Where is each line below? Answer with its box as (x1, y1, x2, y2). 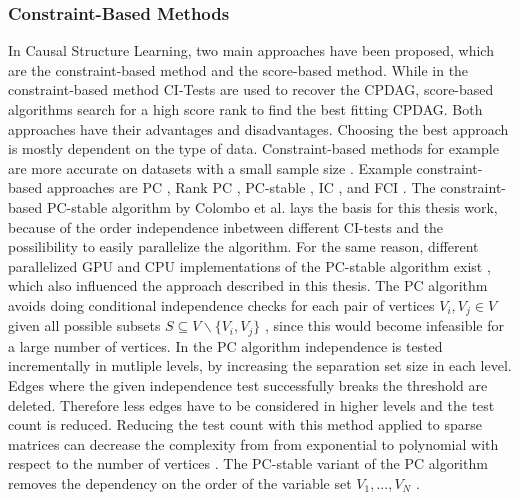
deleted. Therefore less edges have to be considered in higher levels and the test (8, 394, 495, 415)
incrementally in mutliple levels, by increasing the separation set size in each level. (8, 355, 512, 376)
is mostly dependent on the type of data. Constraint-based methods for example (8, 138, 499, 159)
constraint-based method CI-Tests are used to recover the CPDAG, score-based (8, 79, 494, 100)
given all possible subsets (8, 315, 161, 336)
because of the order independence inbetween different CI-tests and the (8, 216, 444, 237)
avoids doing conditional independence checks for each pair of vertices (8, 294, 435, 315)
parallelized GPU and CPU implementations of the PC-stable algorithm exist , (8, 255, 491, 276)
